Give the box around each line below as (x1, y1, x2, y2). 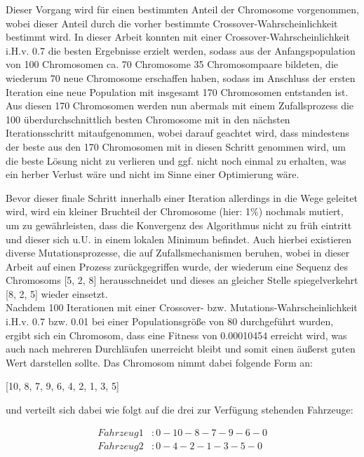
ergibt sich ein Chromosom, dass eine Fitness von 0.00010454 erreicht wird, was (6, 327, 347, 342)
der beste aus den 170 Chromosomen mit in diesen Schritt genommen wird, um (6, 139, 346, 154)
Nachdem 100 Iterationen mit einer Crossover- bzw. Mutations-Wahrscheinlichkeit (6, 300, 358, 315)
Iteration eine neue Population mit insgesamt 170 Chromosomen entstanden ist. (6, 84, 349, 99)
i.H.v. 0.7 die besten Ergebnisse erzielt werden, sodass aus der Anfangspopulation (6, 43, 356, 57)
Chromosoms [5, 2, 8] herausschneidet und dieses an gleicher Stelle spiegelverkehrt (6, 273, 358, 287)
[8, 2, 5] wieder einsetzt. (6, 286, 108, 301)
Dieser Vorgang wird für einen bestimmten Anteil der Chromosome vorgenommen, (6, 2, 359, 16)
